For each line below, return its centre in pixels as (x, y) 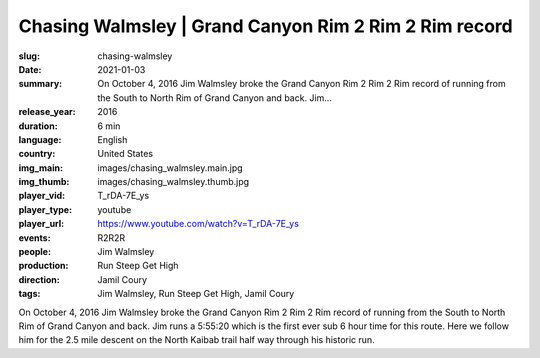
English (112, 139)
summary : (40, 84)
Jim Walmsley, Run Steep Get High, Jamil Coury (196, 294)
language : (40, 139)
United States (125, 154)
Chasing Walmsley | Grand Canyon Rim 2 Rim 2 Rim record (266, 26)
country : (37, 154)
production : (43, 266)
